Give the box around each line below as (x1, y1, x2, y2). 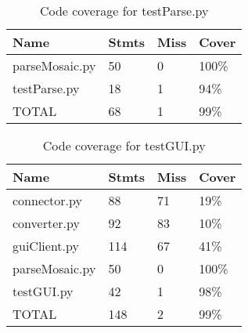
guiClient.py (13, 237, 79, 255)
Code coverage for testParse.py (39, 2, 209, 20)
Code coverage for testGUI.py (42, 136, 206, 154)
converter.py (13, 214, 80, 232)
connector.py (13, 191, 82, 209)
